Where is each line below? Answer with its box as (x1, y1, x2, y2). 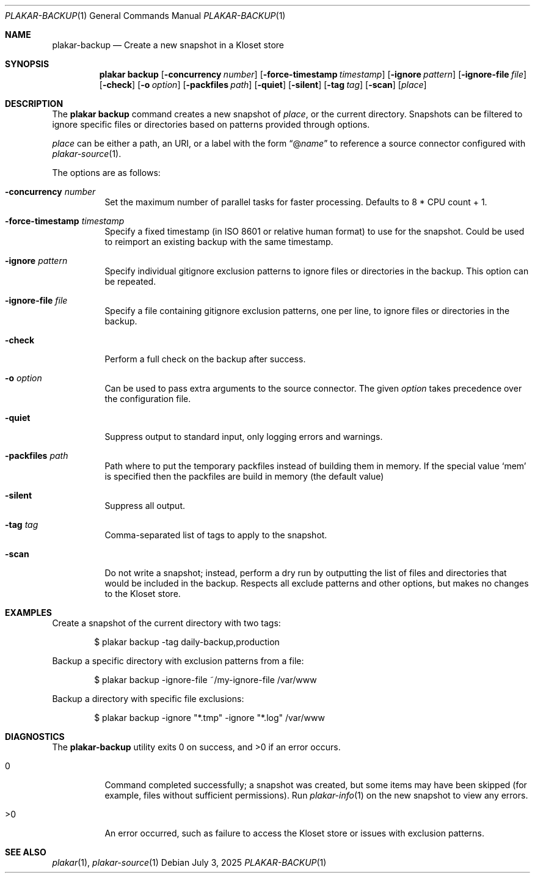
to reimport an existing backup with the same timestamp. (104, 236, 333, 247)
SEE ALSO (5, 847, 46, 857)
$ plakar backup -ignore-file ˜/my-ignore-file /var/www (94, 675, 317, 685)
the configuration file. (104, 393, 191, 404)
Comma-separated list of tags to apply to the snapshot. (104, 530, 327, 540)
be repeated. (104, 276, 156, 287)
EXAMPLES (5, 607, 52, 618)
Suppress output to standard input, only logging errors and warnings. (104, 431, 383, 442)
